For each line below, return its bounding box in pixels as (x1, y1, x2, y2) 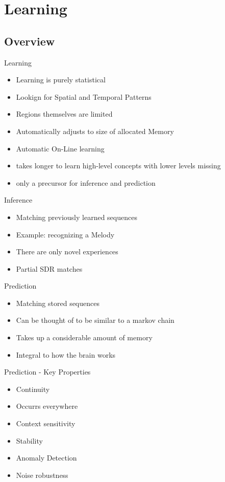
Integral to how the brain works (16, 349, 116, 360)
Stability (16, 435, 43, 446)
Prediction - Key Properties (4, 366, 91, 377)
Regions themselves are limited (16, 108, 113, 119)
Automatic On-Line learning (16, 143, 105, 154)
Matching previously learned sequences (16, 211, 137, 222)
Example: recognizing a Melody (16, 229, 115, 239)
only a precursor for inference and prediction (16, 177, 156, 188)
